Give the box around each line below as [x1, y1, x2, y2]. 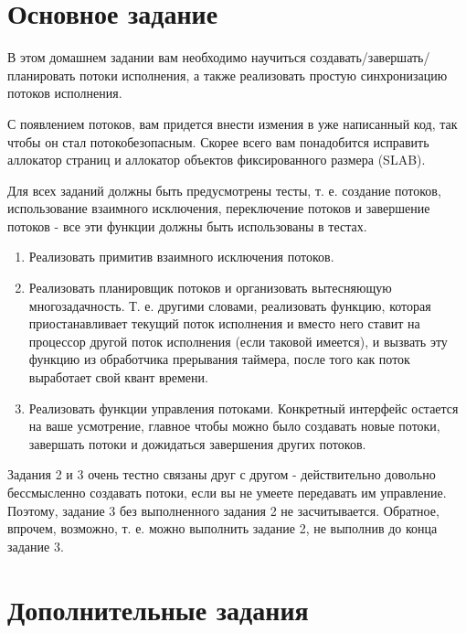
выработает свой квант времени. [28, 368, 208, 387]
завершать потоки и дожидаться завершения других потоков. [28, 434, 366, 453]
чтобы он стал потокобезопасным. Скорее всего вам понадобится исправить [7, 132, 429, 151]
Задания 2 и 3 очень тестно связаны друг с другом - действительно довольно [7, 465, 436, 484]
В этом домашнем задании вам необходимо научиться [7, 48, 306, 67]
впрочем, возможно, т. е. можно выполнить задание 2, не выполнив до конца [7, 519, 438, 538]
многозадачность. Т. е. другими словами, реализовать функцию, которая [28, 295, 431, 315]
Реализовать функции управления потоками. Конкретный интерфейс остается [28, 398, 459, 417]
